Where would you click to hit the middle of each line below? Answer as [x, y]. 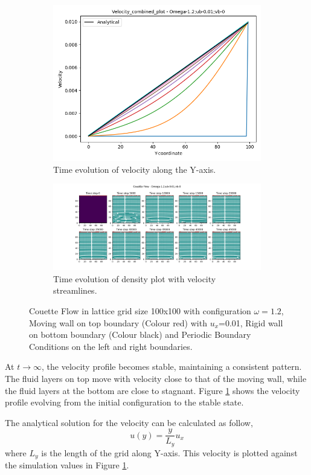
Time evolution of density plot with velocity [135, 278]
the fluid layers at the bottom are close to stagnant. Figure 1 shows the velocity [152, 390]
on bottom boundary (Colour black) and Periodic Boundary [140, 334]
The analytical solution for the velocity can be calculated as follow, [129, 422]
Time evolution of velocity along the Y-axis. [135, 169]
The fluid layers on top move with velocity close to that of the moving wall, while [156, 379]
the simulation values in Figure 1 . [67, 465]
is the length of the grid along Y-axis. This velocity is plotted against [169, 452]
